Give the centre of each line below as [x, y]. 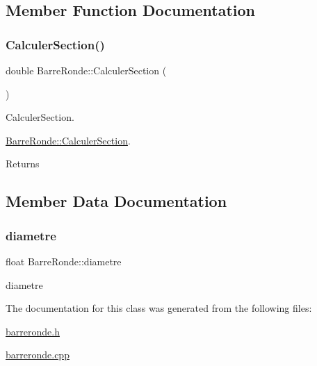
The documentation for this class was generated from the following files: [159, 308]
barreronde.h [33, 331]
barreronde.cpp [38, 355]
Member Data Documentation [116, 201]
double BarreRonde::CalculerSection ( [86, 70]
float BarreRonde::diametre [64, 261]
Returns [23, 164]
